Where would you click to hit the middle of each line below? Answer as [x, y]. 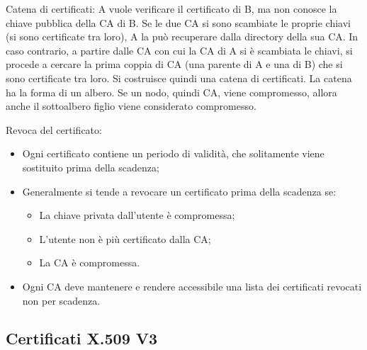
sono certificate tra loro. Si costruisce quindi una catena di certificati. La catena [179, 78]
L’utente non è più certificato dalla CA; [125, 238]
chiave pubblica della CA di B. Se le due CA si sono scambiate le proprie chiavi [178, 22]
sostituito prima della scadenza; [91, 167]
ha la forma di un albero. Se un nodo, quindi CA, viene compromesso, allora [171, 92]
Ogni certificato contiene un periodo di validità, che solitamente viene [173, 153]
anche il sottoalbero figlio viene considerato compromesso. [131, 106]
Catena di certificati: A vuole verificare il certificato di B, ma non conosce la [171, 9]
